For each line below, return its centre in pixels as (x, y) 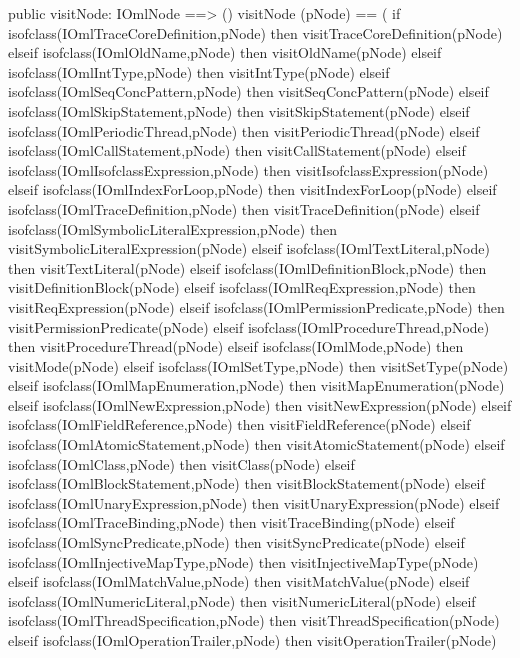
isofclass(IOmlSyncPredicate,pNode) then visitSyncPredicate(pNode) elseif (236, 542)
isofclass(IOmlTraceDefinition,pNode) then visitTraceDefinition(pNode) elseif (244, 208)
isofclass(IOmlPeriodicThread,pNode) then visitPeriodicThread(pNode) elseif (244, 130)
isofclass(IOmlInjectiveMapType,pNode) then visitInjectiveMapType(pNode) (243, 561)
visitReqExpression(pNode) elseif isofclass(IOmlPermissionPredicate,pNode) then (256, 306)
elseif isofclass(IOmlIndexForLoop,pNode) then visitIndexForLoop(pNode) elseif (252, 189)
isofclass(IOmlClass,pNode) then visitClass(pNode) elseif (181, 463)
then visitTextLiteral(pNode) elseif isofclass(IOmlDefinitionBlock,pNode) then (247, 267)
